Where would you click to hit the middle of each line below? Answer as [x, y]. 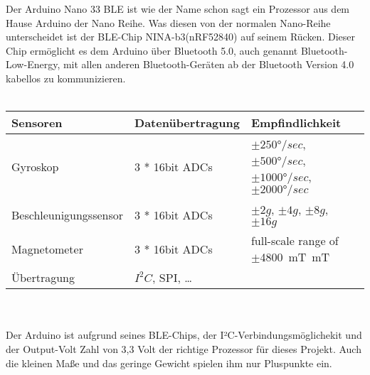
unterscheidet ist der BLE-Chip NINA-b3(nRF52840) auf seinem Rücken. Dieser [180, 37]
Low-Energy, [33, 64]
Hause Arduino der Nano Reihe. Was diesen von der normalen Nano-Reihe [168, 22]
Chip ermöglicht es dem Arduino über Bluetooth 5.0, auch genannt [152, 50]
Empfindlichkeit [296, 123]
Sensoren [37, 123]
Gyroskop [35, 166]
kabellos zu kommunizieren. [66, 78]
